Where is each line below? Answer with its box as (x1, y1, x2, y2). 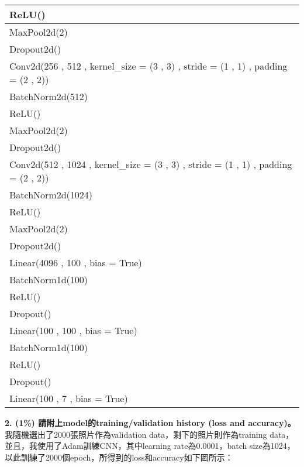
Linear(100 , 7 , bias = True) (9, 392, 128, 405)
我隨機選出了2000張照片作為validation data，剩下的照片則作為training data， (5, 428, 294, 440)
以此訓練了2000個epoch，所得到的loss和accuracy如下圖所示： (5, 451, 233, 463)
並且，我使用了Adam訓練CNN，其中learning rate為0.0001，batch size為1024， (5, 439, 295, 452)
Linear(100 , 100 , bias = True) (9, 324, 137, 337)
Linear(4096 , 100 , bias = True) (9, 256, 142, 269)
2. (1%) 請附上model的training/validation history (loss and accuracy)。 (5, 417, 296, 428)
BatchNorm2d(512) (9, 90, 88, 103)
